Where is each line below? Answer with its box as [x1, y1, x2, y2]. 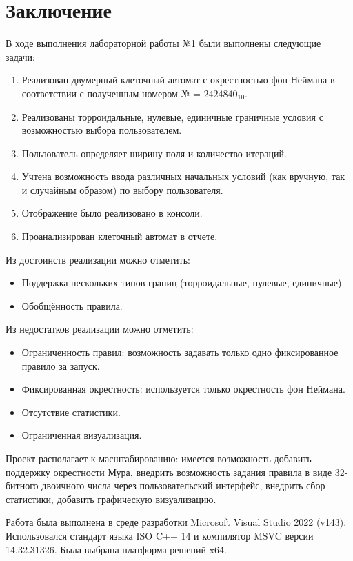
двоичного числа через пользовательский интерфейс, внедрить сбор [41, 478, 325, 493]
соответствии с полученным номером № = [21, 86, 201, 100]
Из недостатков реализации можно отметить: [6, 322, 194, 336]
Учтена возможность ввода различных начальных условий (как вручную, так [21, 169, 345, 184]
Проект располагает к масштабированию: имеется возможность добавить [6, 451, 312, 465]
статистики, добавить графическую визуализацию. [6, 491, 216, 506]
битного [6, 478, 39, 493]
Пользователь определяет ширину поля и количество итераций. [21, 146, 287, 160]
